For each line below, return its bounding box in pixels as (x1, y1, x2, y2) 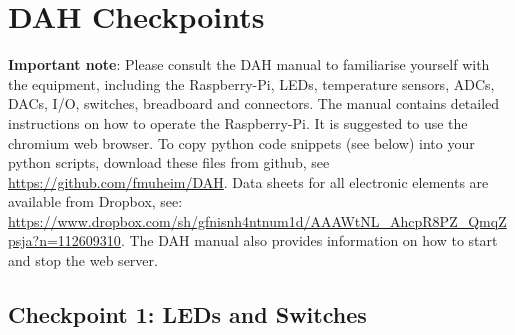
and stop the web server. (8, 250, 158, 271)
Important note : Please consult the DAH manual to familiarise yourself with (8, 54, 490, 75)
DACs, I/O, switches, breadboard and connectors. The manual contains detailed (8, 93, 500, 114)
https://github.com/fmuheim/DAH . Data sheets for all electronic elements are (8, 171, 489, 192)
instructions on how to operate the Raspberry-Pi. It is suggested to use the (8, 112, 468, 133)
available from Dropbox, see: (8, 191, 183, 212)
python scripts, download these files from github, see (8, 152, 330, 173)
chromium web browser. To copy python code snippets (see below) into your (8, 132, 475, 153)
